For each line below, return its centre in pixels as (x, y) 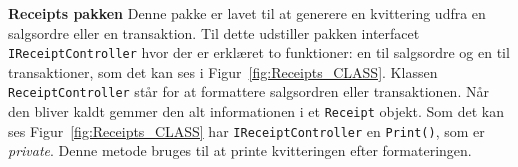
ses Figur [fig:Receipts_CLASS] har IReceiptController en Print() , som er (246, 130)
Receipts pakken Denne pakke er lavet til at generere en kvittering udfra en (247, 13)
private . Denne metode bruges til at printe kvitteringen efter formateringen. (240, 150)
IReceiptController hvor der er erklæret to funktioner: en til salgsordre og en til (259, 52)
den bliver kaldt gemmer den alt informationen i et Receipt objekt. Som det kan (256, 111)
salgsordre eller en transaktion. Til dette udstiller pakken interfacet (214, 32)
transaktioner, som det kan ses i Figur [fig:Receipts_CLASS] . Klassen (223, 71)
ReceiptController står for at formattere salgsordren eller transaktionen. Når (248, 91)
